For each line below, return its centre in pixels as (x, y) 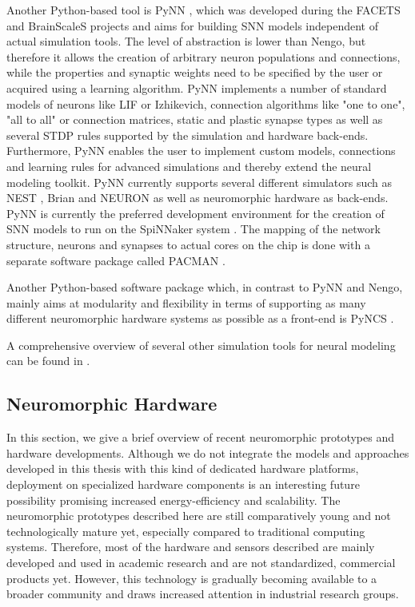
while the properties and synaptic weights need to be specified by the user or (195, 72)
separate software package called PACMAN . (116, 260)
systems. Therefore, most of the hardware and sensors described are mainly (191, 547)
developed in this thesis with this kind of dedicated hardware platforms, (183, 468)
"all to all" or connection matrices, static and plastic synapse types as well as (195, 119)
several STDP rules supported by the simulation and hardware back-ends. (188, 135)
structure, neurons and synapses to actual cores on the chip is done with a (188, 244)
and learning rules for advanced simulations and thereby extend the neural (189, 166)
